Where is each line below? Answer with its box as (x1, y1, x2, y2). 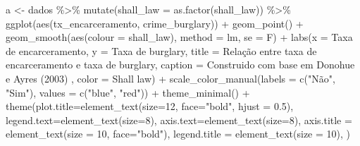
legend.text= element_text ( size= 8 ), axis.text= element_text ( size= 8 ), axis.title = (6, 112, 352, 127)
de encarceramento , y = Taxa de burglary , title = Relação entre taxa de (6, 43, 317, 58)
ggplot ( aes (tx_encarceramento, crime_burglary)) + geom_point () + (6, 16, 304, 30)
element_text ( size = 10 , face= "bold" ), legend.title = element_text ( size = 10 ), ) (6, 126, 351, 141)
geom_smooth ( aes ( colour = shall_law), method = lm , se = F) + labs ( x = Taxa (6, 30, 353, 44)
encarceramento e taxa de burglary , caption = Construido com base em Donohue (6, 57, 355, 72)
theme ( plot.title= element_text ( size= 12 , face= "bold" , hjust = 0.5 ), (6, 99, 294, 114)
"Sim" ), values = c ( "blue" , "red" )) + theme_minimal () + (6, 85, 250, 99)
